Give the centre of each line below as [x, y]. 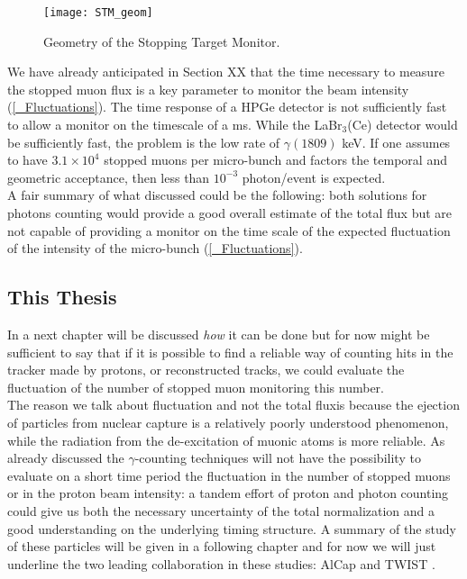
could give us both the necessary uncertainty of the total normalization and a [221, 510]
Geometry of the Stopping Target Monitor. [162, 41]
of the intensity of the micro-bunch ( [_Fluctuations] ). [155, 248]
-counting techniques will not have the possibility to [278, 458]
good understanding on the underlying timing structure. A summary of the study [232, 528]
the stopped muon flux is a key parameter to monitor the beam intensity [208, 89]
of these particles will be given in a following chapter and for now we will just [222, 546]
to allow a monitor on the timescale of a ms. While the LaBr [175, 125]
